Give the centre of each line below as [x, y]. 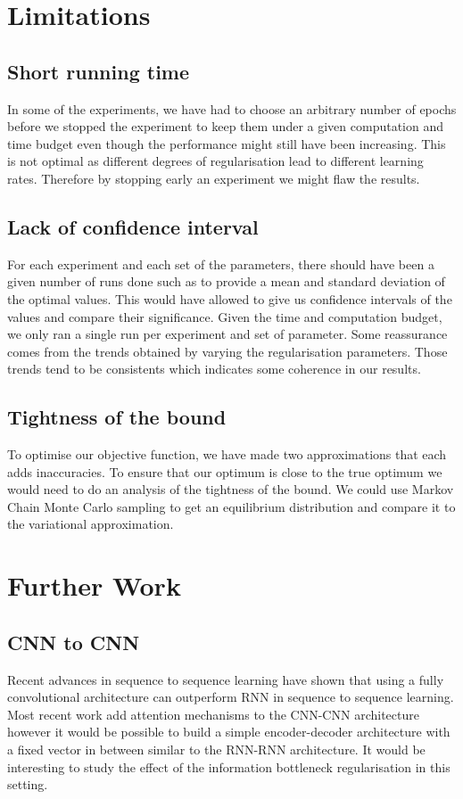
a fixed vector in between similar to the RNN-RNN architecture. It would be [216, 750]
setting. [28, 784]
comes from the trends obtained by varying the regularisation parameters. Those [227, 351]
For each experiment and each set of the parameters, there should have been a [221, 264]
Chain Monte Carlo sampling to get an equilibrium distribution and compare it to [231, 506]
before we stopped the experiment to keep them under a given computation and [226, 126]
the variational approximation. [91, 524]
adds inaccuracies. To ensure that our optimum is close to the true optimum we [225, 471]
